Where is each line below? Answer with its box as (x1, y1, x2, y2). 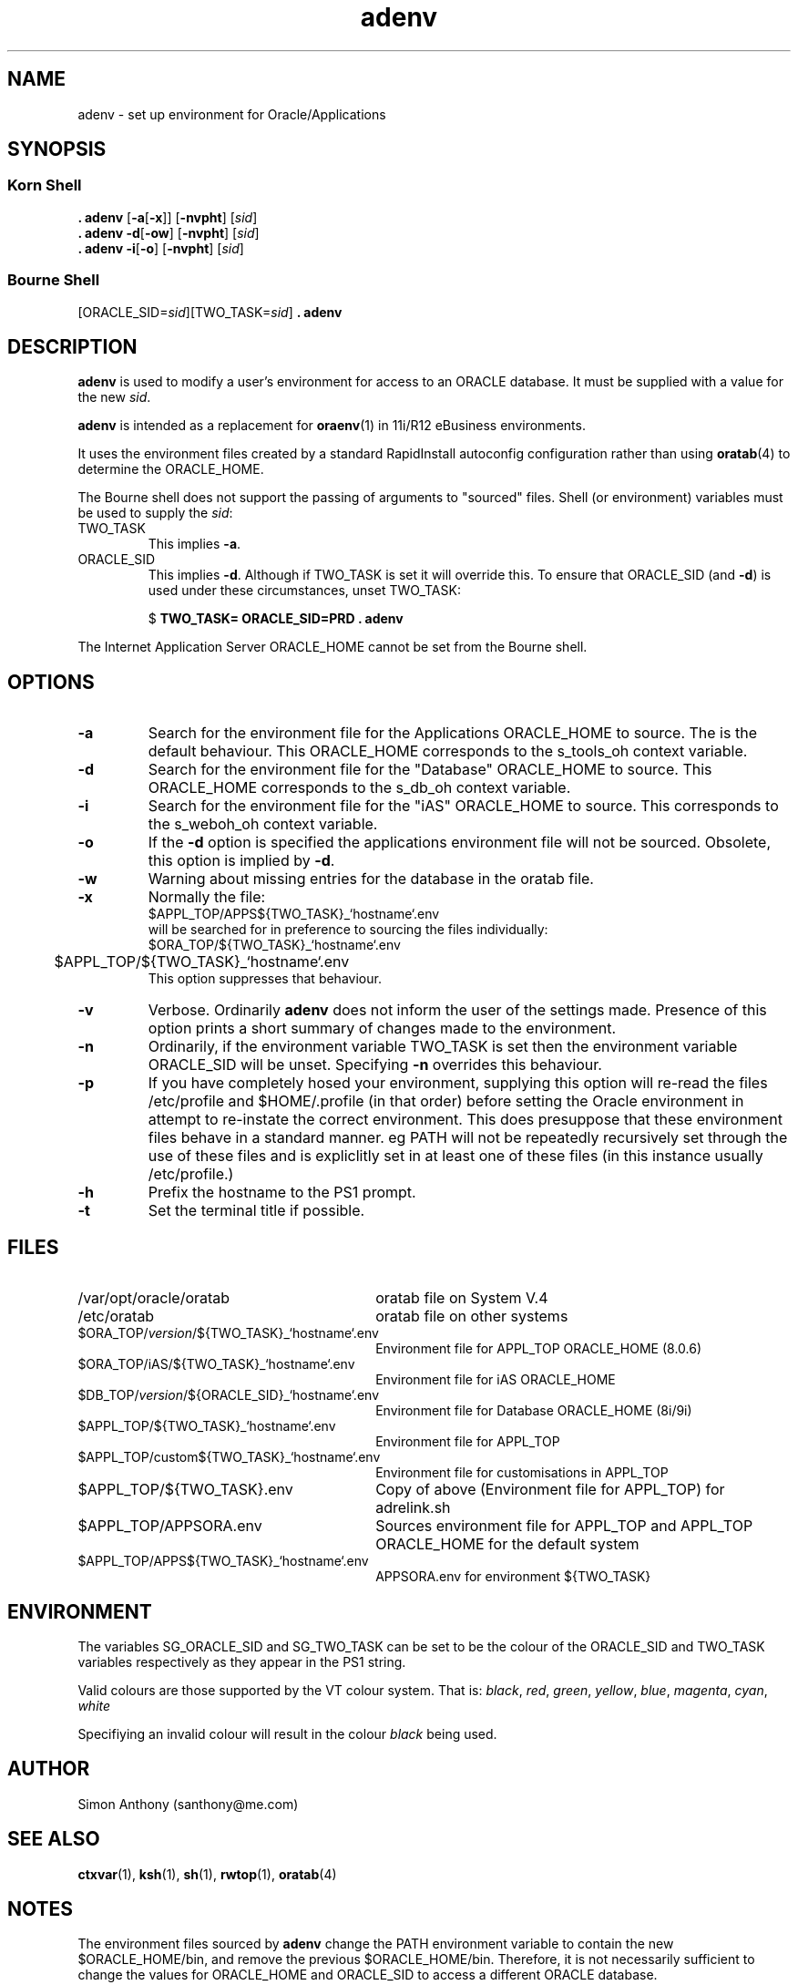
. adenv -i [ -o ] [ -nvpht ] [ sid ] (77, 240, 244, 256)
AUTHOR (7, 1757, 90, 1781)
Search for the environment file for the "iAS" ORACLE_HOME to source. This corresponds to (148, 797, 779, 816)
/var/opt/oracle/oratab (77, 1289, 230, 1308)
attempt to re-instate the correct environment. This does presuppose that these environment (148, 1110, 783, 1129)
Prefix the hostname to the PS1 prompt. (148, 1183, 416, 1202)
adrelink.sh (375, 1498, 451, 1517)
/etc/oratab (77, 1307, 155, 1326)
